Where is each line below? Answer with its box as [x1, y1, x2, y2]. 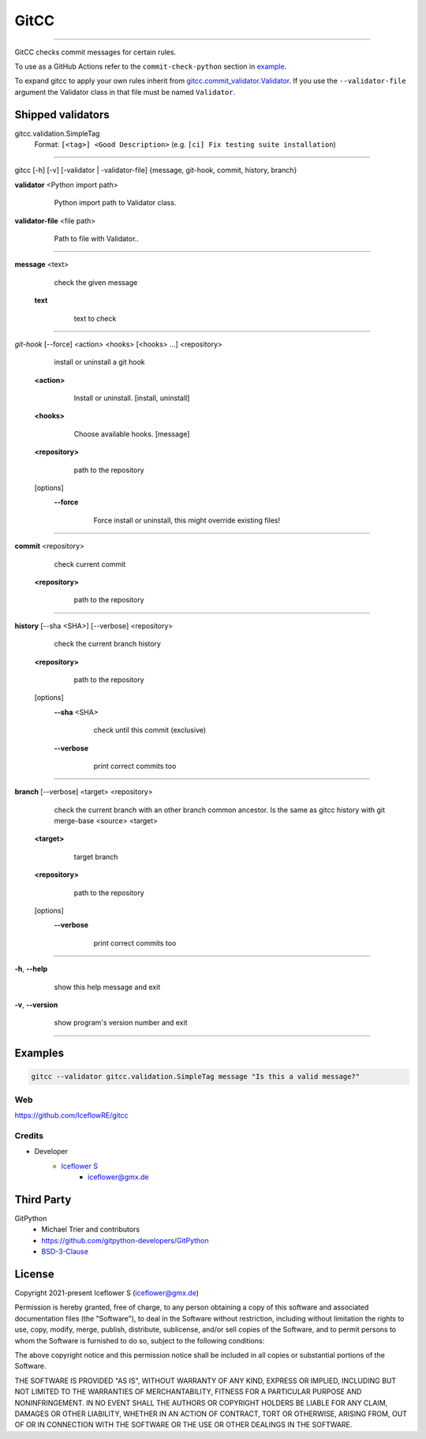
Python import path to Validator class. [54, 198, 177, 208]
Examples [14, 1047, 65, 1060]
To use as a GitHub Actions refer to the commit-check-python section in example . [14, 62, 287, 71]
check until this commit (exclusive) [93, 725, 207, 735]
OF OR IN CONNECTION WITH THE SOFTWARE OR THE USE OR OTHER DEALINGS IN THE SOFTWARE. [14, 1420, 353, 1430]
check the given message [54, 277, 138, 287]
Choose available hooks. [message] [73, 429, 190, 438]
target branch [73, 852, 118, 861]
